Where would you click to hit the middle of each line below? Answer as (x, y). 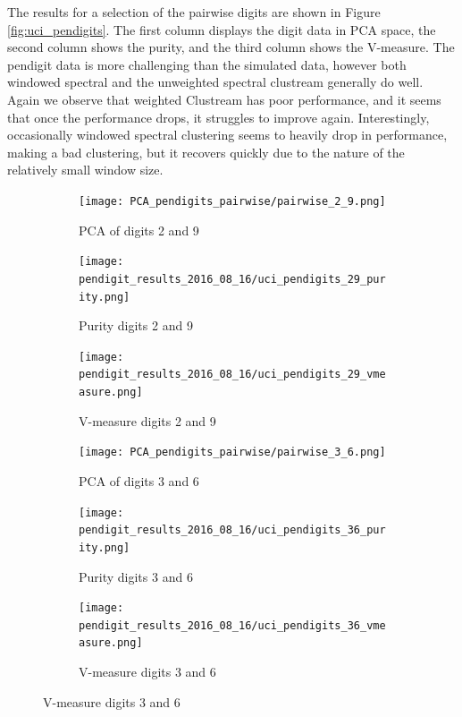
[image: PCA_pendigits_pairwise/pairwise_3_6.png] (232, 452)
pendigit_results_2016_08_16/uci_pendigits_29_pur (232, 279)
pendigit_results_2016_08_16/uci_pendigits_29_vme (232, 375)
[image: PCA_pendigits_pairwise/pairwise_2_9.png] (232, 201)
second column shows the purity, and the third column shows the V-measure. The (231, 47)
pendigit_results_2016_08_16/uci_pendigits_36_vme (232, 625)
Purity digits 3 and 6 (136, 576)
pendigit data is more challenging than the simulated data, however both (207, 64)
